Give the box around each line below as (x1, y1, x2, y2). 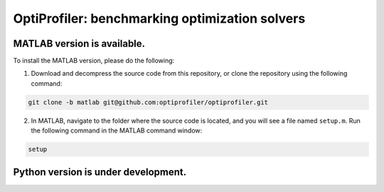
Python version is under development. (13, 166, 187, 178)
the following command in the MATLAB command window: (31, 126, 203, 135)
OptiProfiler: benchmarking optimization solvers (13, 11, 306, 26)
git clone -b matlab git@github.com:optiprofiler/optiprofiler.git (28, 98, 269, 106)
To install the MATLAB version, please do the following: (13, 57, 175, 65)
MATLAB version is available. (13, 38, 146, 50)
